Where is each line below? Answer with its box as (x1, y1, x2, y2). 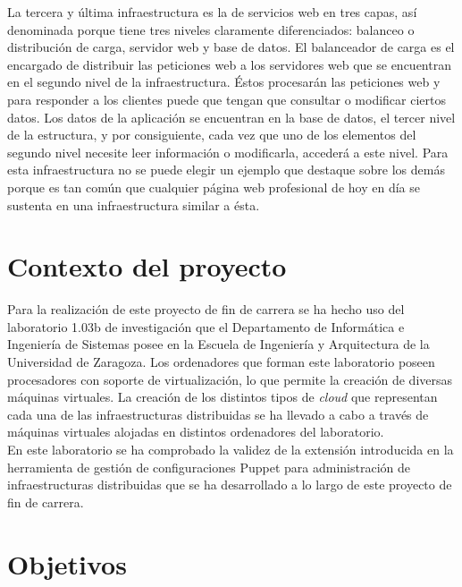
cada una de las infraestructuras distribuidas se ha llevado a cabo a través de (7, 404, 429, 423)
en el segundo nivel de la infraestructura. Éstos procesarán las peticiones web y (7, 72, 441, 91)
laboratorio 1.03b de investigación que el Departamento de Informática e (7, 317, 405, 336)
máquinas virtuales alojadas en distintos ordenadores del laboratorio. (7, 422, 384, 441)
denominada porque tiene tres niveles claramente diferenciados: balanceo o (7, 20, 415, 38)
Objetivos (7, 545, 127, 582)
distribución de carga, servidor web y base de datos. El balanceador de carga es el (7, 38, 455, 56)
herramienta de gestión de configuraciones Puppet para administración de (7, 457, 410, 476)
